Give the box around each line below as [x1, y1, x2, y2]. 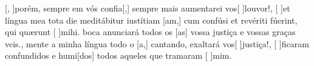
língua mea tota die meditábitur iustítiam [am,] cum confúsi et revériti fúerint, [5, 13, 298, 26]
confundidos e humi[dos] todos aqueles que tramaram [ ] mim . [5, 49, 232, 62]
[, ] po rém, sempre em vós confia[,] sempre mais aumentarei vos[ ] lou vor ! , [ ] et [5, 2, 290, 14]
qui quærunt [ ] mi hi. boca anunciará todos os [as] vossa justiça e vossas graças [5, 25, 296, 38]
